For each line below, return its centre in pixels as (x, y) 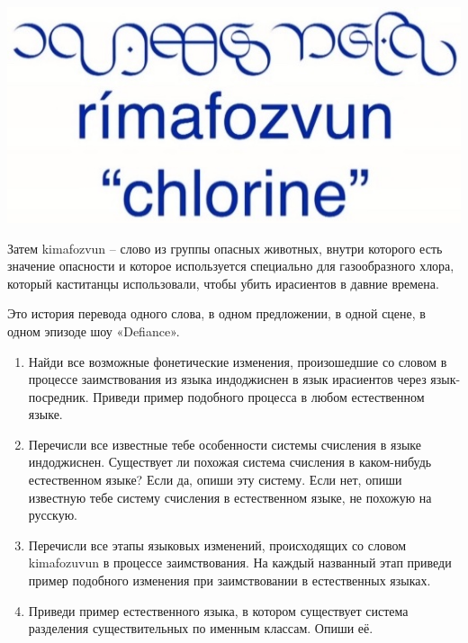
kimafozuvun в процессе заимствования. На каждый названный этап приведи (240, 563)
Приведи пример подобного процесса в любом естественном (259, 396)
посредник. (58, 396)
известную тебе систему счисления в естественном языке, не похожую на (230, 497)
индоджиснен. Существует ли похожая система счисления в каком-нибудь (230, 462)
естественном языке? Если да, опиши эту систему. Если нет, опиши (215, 480)
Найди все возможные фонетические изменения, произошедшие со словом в (238, 361)
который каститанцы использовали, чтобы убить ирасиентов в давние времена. (223, 283)
